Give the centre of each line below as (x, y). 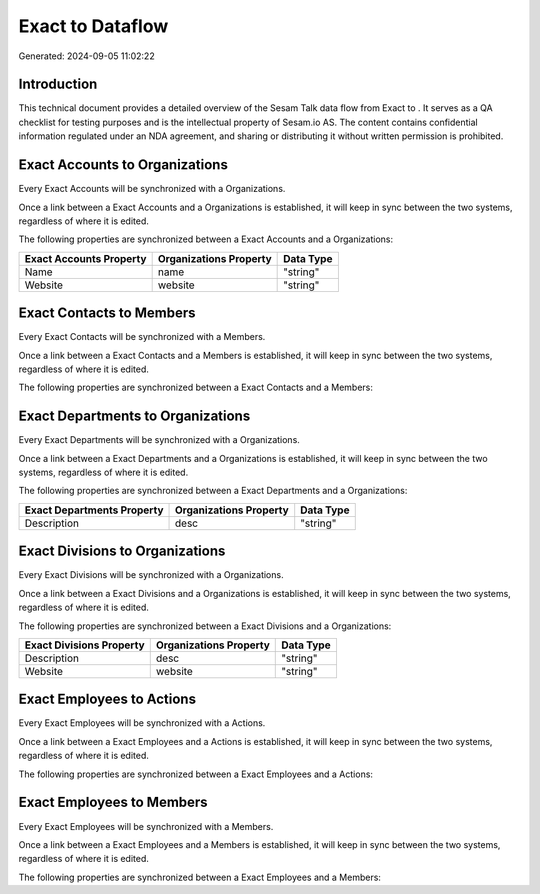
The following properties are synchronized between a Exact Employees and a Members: (200, 877)
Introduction (58, 84)
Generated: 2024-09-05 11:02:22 (86, 56)
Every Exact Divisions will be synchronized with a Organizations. (151, 575)
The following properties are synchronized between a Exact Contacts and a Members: (196, 387)
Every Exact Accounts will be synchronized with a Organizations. (152, 189)
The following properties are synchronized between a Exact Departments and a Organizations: (213, 491)
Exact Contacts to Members (107, 313)
